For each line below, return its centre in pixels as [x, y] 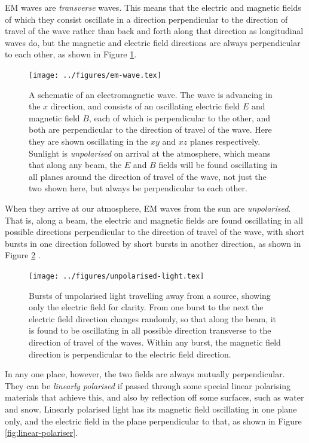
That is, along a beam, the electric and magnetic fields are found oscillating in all [154, 220]
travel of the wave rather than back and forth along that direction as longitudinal [154, 31]
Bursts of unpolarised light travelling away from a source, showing [150, 295]
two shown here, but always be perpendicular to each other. [138, 188]
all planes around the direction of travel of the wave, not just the [148, 176]
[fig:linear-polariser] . [41, 433]
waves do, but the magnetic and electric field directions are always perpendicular [153, 42]
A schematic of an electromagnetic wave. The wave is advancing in [151, 94]
